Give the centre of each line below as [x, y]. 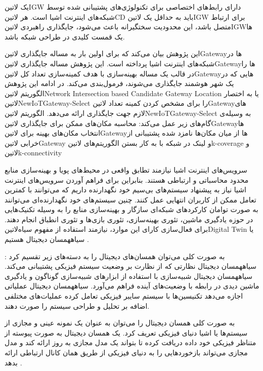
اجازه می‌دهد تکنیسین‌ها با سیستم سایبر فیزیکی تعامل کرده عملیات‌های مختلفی [124, 296]
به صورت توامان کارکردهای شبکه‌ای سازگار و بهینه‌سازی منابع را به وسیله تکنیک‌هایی [131, 209]
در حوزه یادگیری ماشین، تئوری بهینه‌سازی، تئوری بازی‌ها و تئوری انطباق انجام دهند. [129, 219]
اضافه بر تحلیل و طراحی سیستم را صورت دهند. [77, 305]
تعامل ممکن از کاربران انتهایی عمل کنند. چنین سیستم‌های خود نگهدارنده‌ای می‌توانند [130, 199]
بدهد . [13, 362]
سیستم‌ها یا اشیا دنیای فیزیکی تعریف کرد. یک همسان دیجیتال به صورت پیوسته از [126, 332]
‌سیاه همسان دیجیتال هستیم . [47, 239]
